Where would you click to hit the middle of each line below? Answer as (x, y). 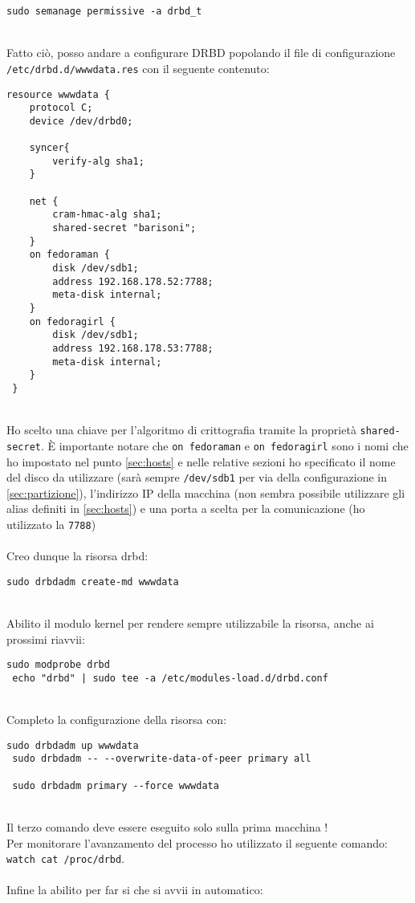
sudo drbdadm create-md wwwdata (93, 582)
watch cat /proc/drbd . (66, 858)
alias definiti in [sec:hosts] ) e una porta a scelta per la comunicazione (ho (186, 508)
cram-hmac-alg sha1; (107, 215)
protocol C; (61, 108)
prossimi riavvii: (46, 639)
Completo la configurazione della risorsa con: (117, 720)
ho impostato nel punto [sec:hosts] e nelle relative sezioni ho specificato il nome (201, 461)
